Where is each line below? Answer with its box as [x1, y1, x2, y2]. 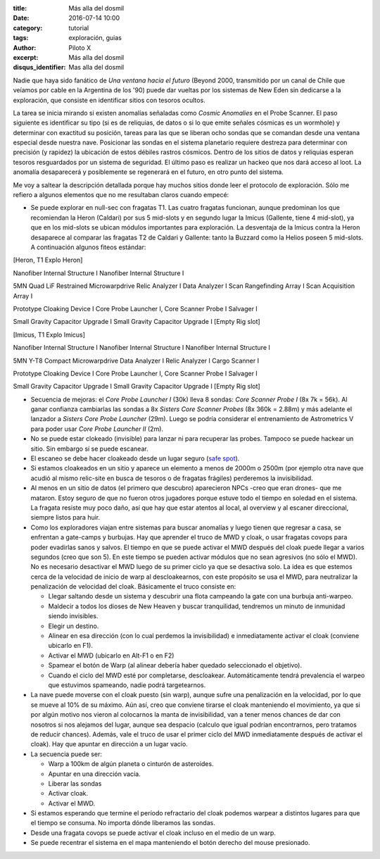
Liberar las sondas [48, 779, 102, 788]
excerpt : [13, 53, 39, 61]
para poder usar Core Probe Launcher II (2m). [30, 425, 164, 433]
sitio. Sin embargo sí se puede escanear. [30, 444, 148, 453]
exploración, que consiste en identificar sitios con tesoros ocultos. [13, 96, 205, 104]
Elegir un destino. [48, 622, 99, 630]
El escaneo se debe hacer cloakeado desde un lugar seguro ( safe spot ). [30, 454, 240, 463]
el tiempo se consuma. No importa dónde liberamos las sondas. [30, 819, 216, 827]
